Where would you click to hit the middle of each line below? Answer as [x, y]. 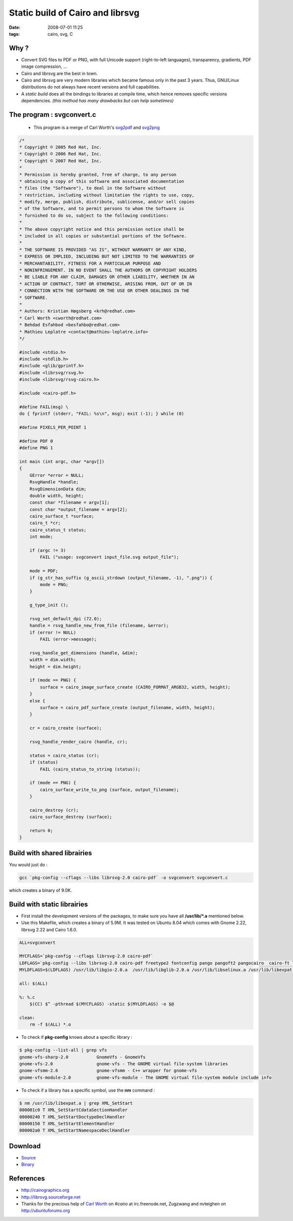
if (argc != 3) [48, 550]
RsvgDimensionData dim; [58, 489]
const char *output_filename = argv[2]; [79, 509]
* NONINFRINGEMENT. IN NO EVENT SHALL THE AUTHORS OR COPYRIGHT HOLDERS [108, 270]
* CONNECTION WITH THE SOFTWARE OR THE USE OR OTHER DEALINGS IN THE [104, 291]
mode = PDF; [44, 571]
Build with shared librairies [51, 853]
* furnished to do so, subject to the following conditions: [94, 215]
